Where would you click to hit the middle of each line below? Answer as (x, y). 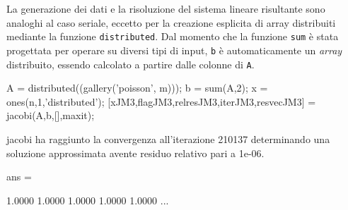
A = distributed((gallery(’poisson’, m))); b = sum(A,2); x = (137, 88)
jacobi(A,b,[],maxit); (51, 115)
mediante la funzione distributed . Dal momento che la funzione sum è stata (173, 36)
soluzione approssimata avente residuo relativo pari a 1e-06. (135, 153)
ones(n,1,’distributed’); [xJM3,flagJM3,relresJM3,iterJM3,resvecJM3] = (161, 101)
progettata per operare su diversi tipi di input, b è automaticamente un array (174, 50)
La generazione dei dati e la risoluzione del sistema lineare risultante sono (166, 8)
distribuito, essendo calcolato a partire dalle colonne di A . (130, 64)
